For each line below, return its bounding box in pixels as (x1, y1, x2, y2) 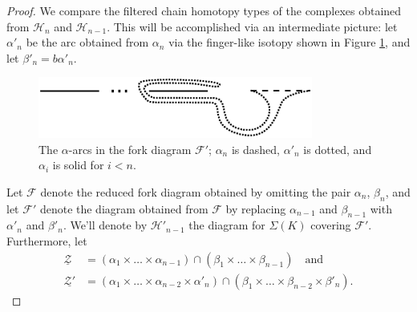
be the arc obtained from (26, 34, 149, 51)
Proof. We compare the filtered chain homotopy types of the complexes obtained (6, 2, 402, 18)
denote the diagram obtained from (39, 200, 208, 217)
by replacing (225, 200, 286, 217)
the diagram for (188, 217, 265, 233)
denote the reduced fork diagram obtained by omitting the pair (40, 183, 351, 200)
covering (310, 217, 351, 233)
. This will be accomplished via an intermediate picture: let (107, 18, 398, 34)
